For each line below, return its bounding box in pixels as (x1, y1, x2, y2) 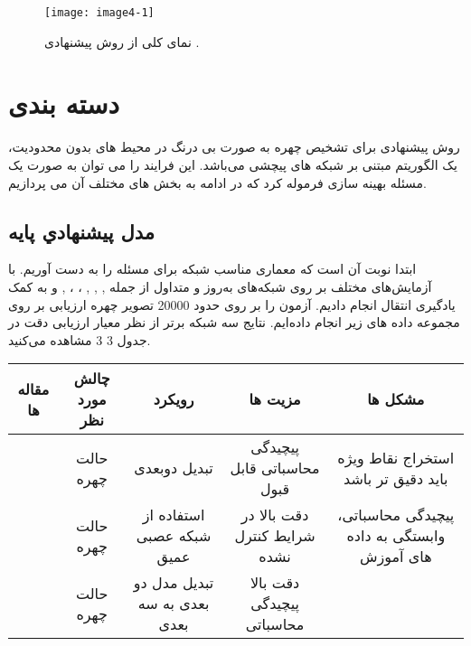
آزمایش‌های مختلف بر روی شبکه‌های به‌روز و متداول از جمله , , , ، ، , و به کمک (8, 276, 432, 295)
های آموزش (359, 546, 432, 567)
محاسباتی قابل (230, 457, 320, 479)
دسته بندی (8, 85, 119, 122)
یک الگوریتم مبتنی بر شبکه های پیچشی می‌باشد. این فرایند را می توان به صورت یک (8, 154, 457, 173)
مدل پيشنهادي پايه (8, 217, 155, 245)
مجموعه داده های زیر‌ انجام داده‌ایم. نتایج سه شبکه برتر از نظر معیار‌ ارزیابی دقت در (8, 313, 460, 332)
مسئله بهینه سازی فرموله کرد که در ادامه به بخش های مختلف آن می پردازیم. (8, 173, 428, 192)
